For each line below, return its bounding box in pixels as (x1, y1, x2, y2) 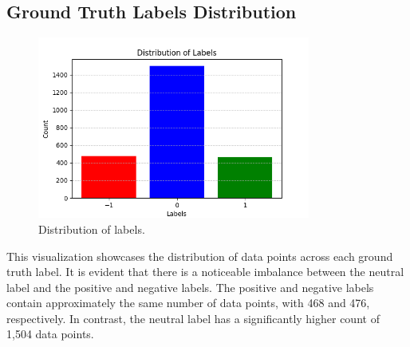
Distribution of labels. (38, 220, 145, 237)
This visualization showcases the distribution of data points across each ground (6, 247, 393, 264)
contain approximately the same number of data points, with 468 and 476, (6, 294, 370, 311)
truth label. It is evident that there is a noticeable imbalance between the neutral (6, 263, 404, 280)
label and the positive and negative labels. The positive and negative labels (6, 278, 374, 295)
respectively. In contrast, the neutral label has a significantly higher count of (6, 310, 380, 326)
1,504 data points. (6, 325, 94, 342)
